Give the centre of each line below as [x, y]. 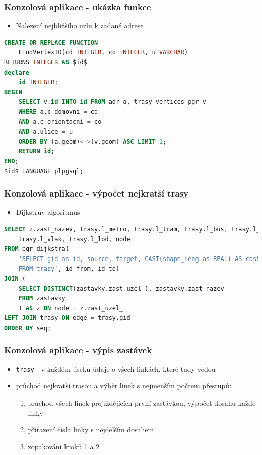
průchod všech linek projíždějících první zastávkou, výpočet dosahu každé [142, 402]
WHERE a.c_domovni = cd [58, 112]
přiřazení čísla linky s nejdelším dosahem [91, 430]
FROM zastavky [42, 299]
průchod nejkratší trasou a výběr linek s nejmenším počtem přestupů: [124, 386]
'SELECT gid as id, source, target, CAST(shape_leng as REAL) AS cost [139, 259]
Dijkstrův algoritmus [48, 212]
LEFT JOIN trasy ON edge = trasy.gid [67, 318]
